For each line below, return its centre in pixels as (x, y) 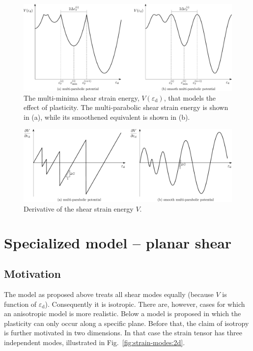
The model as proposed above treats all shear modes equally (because (109, 294)
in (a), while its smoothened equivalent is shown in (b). (107, 117)
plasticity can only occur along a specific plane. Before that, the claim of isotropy (126, 323)
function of (20, 304)
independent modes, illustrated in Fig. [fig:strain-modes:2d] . (95, 342)
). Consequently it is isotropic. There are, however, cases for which (145, 304)
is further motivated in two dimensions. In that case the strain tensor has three (123, 333)
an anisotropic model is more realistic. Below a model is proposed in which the (123, 313)
